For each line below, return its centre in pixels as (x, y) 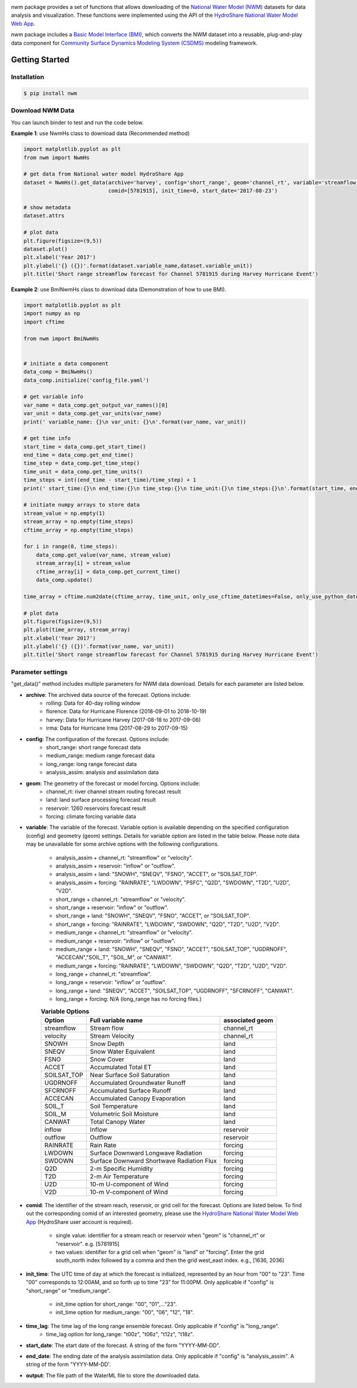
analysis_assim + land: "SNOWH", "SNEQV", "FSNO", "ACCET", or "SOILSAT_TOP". (157, 874)
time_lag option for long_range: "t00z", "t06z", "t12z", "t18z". (120, 1334)
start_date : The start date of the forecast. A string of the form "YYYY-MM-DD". (123, 1345)
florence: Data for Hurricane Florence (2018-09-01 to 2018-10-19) (126, 711)
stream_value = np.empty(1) (64, 513)
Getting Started (40, 60)
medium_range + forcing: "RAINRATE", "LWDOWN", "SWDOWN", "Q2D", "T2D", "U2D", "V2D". (171, 966)
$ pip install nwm (50, 93)
